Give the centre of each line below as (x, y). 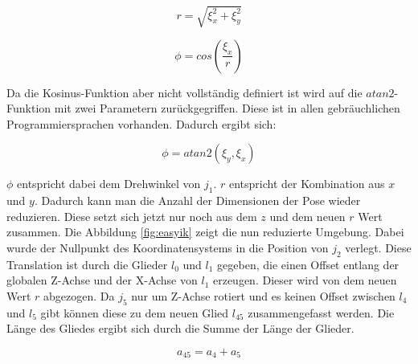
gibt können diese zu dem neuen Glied (135, 312)
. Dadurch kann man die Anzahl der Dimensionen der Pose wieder (197, 200)
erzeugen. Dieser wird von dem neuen (305, 280)
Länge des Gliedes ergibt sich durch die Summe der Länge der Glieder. (180, 328)
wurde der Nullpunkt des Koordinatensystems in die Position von (168, 247)
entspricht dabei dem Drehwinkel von (109, 184)
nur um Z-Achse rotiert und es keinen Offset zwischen (263, 295)
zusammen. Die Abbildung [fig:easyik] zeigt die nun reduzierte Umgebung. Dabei (205, 232)
